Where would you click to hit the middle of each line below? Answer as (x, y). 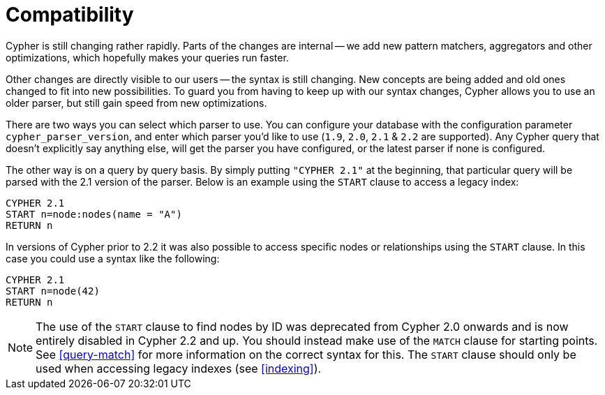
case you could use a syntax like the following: (113, 258)
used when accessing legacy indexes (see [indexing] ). (179, 368)
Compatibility (70, 15)
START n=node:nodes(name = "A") (94, 214)
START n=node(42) (53, 291)
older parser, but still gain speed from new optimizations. (136, 103)
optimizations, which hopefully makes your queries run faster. (147, 57)
